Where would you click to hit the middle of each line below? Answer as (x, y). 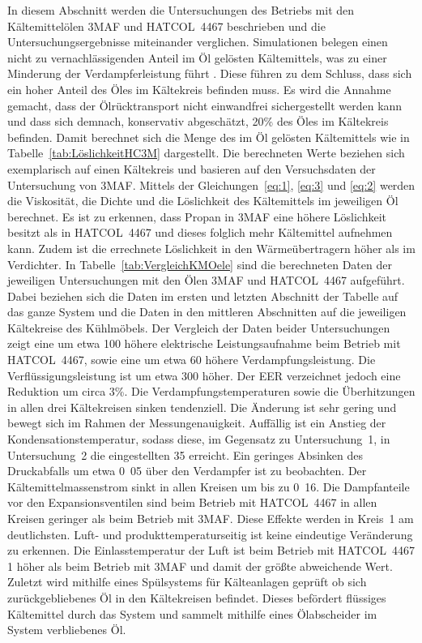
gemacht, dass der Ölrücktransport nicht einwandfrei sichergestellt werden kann (205, 105)
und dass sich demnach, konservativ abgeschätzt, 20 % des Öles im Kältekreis (198, 121)
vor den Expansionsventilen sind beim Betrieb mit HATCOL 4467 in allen (192, 502)
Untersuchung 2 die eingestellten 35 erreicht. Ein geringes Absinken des (185, 454)
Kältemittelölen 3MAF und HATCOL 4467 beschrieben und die (166, 26)
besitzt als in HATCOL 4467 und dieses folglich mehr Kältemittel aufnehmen (200, 232)
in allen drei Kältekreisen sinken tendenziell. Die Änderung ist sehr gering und (202, 407)
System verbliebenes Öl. (67, 630)
